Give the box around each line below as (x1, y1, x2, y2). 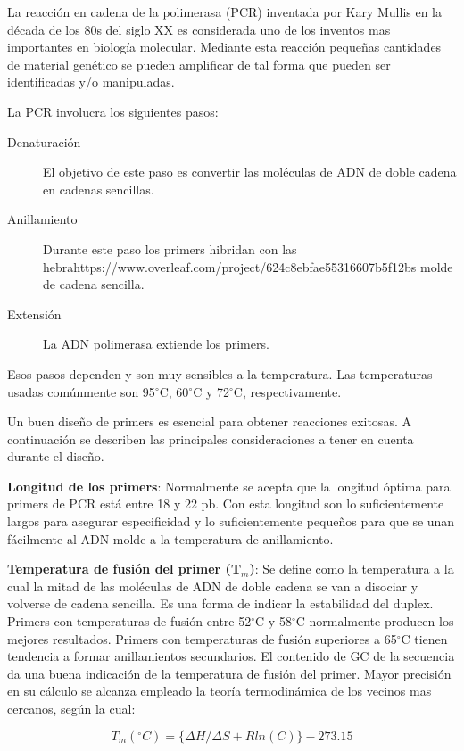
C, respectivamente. (233, 382, 342, 400)
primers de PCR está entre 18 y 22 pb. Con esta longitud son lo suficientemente (7, 494, 444, 513)
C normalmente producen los (295, 612, 454, 631)
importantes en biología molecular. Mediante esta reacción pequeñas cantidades (7, 37, 442, 56)
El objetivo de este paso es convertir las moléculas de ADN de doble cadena (43, 162, 457, 181)
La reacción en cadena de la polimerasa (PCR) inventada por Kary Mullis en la (7, 3, 443, 21)
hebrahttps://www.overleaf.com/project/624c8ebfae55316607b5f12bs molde (43, 257, 453, 276)
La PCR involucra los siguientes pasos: (7, 102, 219, 120)
